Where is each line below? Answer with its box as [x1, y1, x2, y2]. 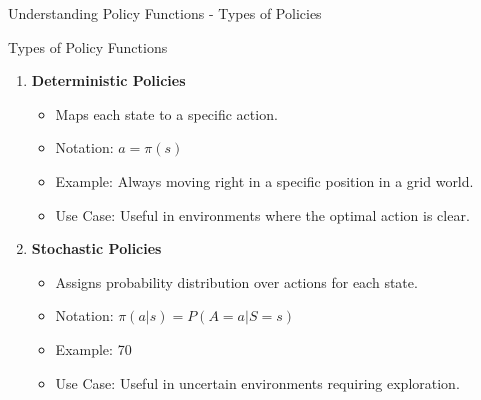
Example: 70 [55, 338, 132, 359]
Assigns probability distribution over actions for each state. [55, 271, 418, 292]
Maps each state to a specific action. [55, 103, 278, 124]
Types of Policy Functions [8, 36, 168, 57]
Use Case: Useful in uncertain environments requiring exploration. [55, 372, 460, 393]
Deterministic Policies [31, 70, 186, 91]
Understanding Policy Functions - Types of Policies [8, 3, 322, 23]
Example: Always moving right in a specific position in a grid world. [55, 170, 474, 191]
